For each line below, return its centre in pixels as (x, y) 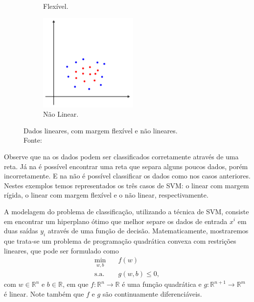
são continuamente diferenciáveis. (152, 293)
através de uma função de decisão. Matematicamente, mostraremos (148, 231)
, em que (75, 284)
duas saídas (21, 231)
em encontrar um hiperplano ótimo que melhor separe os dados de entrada (116, 221)
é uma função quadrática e (162, 284)
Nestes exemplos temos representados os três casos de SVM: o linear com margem (127, 185)
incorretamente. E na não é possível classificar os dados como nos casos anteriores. (127, 176)
